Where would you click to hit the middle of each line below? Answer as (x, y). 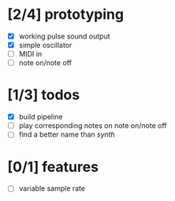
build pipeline (41, 117)
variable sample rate (52, 188)
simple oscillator (45, 45)
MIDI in (30, 54)
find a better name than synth (67, 134)
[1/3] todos (44, 95)
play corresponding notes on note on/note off (93, 126)
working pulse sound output (64, 36)
